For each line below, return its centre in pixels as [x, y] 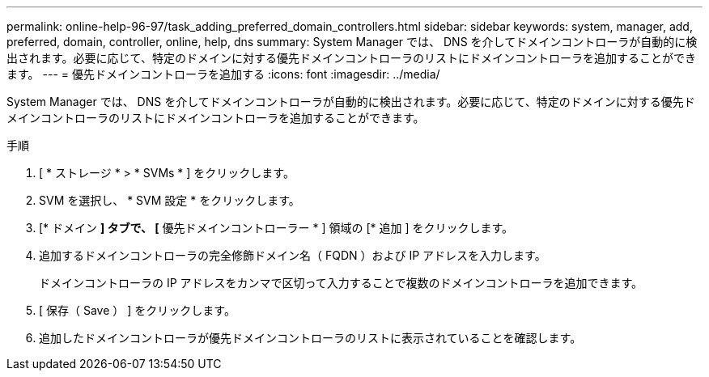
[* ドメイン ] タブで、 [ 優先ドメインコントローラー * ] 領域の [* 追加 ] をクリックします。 [276, 228]
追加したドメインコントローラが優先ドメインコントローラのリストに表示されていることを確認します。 [310, 338]
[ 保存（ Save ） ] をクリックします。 [137, 310]
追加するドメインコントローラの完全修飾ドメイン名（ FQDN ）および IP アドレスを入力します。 [293, 255]
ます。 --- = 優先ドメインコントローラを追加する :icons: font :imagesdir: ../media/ [223, 74]
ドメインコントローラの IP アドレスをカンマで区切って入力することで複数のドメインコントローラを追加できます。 [341, 283]
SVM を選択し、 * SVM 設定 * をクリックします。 [170, 200]
